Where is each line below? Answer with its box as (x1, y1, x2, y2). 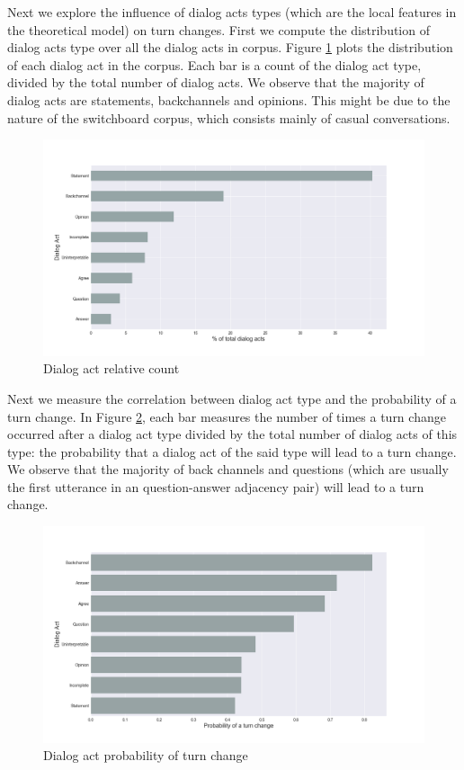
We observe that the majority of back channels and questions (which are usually (7, 460, 449, 479)
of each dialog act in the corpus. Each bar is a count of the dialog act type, (7, 55, 422, 74)
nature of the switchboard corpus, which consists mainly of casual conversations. (7, 108, 451, 127)
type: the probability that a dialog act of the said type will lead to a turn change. (7, 442, 457, 461)
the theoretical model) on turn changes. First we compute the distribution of (7, 20, 430, 39)
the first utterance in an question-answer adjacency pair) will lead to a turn (7, 477, 424, 496)
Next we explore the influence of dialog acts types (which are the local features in (7, 3, 457, 21)
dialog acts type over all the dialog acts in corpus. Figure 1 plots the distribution (7, 38, 453, 57)
